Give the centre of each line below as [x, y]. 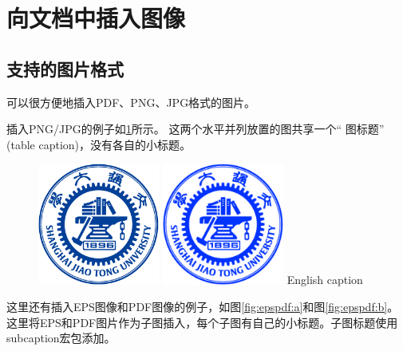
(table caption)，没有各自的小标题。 [99, 144]
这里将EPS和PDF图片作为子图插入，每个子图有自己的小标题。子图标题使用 [202, 322]
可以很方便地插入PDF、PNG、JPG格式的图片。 [131, 102]
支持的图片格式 [65, 68]
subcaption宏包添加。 [61, 338]
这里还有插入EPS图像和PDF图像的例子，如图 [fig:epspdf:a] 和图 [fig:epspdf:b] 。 [203, 307]
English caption [325, 280]
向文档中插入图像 [96, 18]
